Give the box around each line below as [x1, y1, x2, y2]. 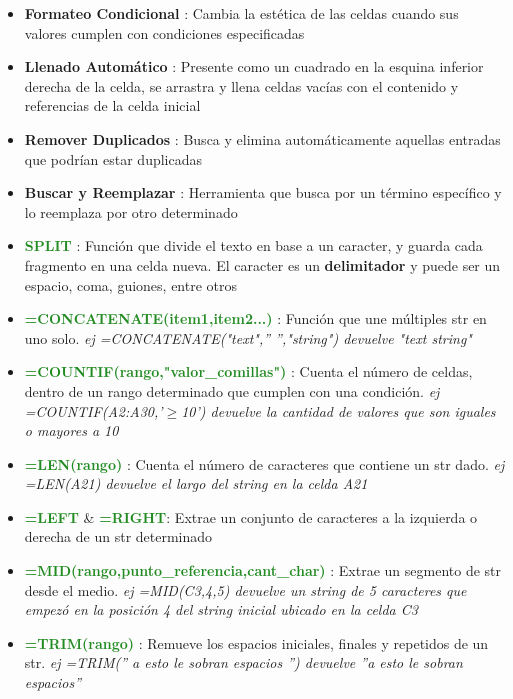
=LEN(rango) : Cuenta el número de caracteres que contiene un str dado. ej [24, 453, 505, 474]
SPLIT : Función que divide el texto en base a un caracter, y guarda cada [24, 235, 483, 256]
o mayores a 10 [24, 420, 119, 441]
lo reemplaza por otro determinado [24, 201, 238, 222]
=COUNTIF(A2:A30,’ [24, 400, 163, 421]
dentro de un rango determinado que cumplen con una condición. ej [24, 380, 440, 401]
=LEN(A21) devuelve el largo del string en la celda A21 [24, 473, 368, 494]
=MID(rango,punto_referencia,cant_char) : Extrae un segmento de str [24, 560, 502, 581]
